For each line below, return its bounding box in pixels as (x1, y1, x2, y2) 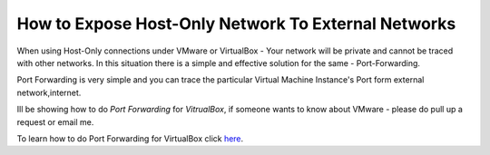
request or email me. (16, 116, 94, 127)
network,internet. (16, 87, 82, 98)
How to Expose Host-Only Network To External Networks (16, 14, 456, 34)
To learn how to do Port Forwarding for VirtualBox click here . (16, 132, 244, 144)
